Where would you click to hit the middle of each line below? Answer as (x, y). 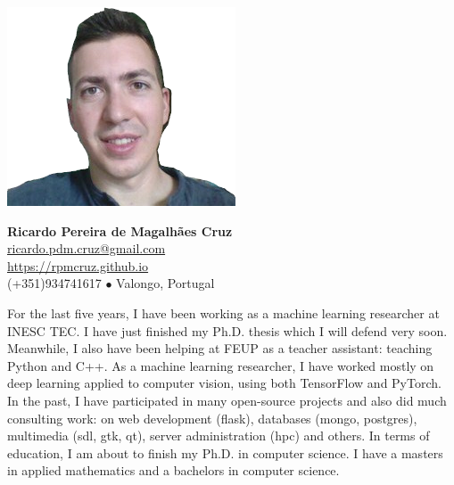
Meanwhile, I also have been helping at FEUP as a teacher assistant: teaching (220, 348)
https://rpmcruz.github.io (78, 265)
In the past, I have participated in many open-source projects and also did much (227, 400)
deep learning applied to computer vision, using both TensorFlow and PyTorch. (224, 383)
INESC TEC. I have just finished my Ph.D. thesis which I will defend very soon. (227, 330)
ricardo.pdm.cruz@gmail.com (87, 248)
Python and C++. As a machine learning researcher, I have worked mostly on (221, 365)
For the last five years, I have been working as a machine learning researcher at (223, 312)
